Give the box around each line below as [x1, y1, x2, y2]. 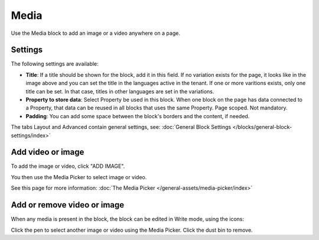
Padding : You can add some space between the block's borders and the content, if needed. [25, 112, 250, 119]
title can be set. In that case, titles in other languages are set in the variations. [25, 87, 214, 95]
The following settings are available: [11, 60, 99, 67]
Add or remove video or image [11, 200, 125, 210]
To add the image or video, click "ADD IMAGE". [11, 163, 125, 170]
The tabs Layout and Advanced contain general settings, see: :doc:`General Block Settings [11, 124, 232, 131]
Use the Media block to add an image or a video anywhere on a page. [11, 30, 180, 37]
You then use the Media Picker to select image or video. [11, 173, 147, 180]
